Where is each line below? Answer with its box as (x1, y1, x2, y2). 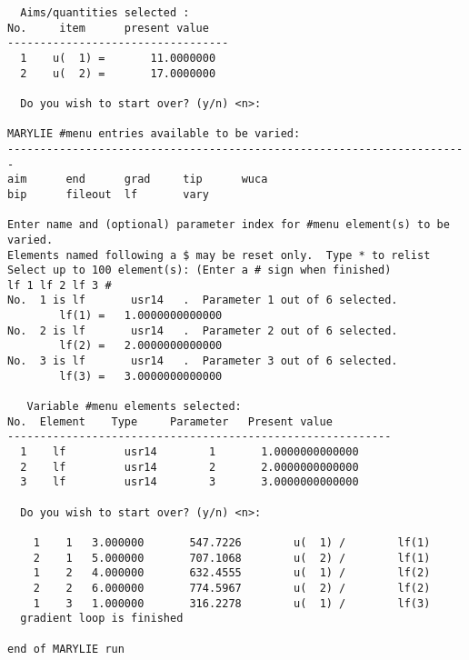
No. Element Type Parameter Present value (7, 415, 333, 428)
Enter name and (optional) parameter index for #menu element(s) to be (7, 218, 450, 232)
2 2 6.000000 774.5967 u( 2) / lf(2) (33, 581, 431, 595)
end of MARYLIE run (7, 642, 125, 655)
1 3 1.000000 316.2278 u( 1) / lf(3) (33, 596, 431, 610)
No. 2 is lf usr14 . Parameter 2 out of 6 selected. (7, 324, 398, 337)
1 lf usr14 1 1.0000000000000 (20, 445, 359, 459)
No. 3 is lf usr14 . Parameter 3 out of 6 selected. (7, 355, 398, 368)
